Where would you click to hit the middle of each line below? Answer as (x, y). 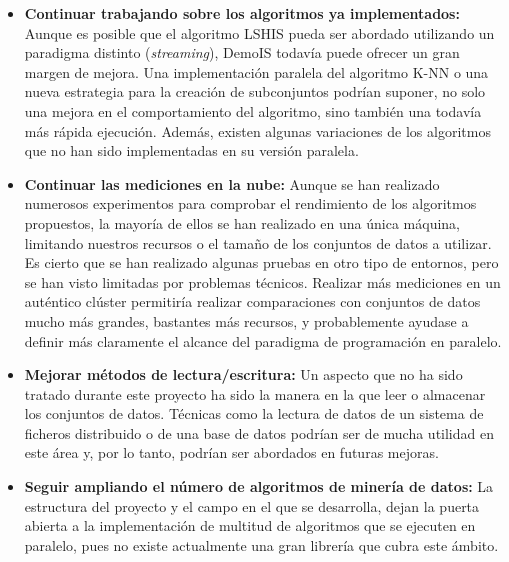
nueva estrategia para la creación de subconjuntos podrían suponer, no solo (255, 91)
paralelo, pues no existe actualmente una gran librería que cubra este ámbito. (261, 544)
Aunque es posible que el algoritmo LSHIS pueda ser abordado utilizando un (259, 32)
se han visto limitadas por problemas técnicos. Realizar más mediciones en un (262, 281)
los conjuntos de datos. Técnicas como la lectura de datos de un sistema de (254, 413)
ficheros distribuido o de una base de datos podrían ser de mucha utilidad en (259, 432)
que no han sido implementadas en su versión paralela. (191, 150)
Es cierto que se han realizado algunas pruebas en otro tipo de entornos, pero (261, 262)
